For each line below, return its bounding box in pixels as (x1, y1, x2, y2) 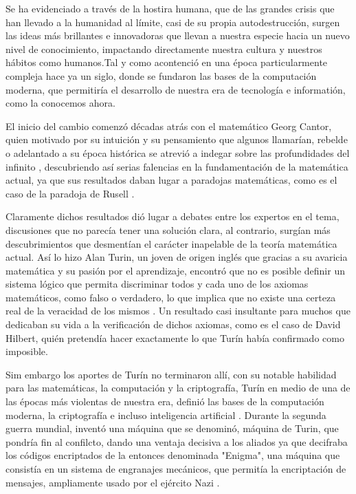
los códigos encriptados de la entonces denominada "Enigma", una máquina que (5, 448, 340, 462)
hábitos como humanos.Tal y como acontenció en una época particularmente (5, 55, 328, 69)
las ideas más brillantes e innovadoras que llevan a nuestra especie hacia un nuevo (5, 28, 350, 43)
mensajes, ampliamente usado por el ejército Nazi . (5, 475, 220, 489)
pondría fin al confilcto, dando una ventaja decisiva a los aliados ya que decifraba (5, 434, 348, 449)
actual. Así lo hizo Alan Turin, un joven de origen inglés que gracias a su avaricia (5, 250, 348, 264)
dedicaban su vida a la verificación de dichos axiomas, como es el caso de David (5, 317, 341, 332)
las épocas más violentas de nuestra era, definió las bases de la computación (5, 394, 324, 409)
